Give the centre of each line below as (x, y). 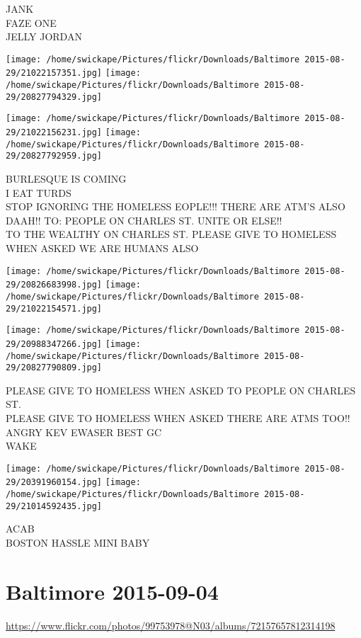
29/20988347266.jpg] (54, 344)
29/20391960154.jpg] (54, 483)
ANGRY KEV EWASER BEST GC (84, 432)
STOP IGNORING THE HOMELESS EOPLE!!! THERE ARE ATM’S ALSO (176, 206)
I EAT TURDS (39, 192)
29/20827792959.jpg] (54, 156)
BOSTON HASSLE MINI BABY (78, 543)
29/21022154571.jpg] (54, 308)
